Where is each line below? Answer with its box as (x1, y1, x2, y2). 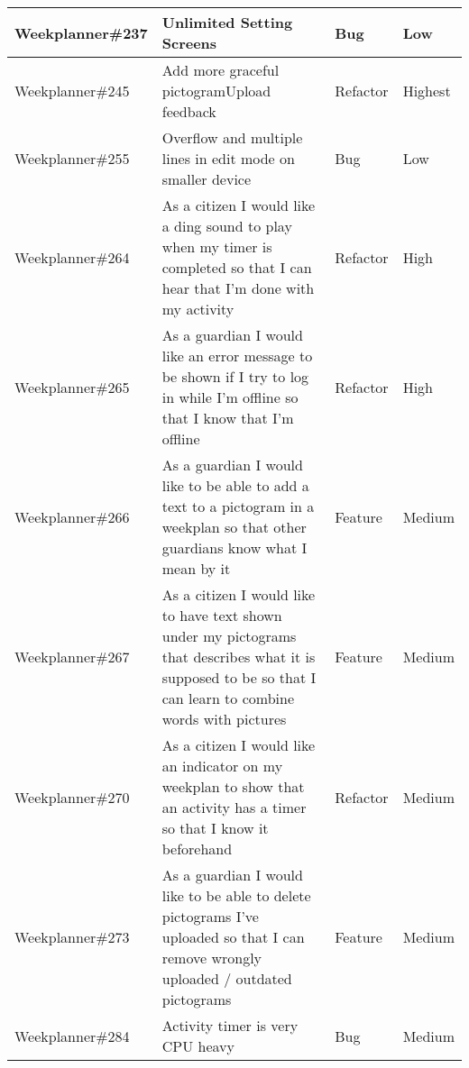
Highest (402, 80, 451, 101)
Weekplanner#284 (14, 1025, 130, 1046)
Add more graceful (161, 59, 280, 80)
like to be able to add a (161, 475, 309, 496)
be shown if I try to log (161, 366, 309, 387)
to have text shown (161, 605, 282, 625)
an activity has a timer (161, 797, 307, 817)
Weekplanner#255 (14, 148, 130, 169)
